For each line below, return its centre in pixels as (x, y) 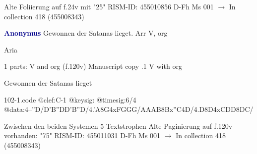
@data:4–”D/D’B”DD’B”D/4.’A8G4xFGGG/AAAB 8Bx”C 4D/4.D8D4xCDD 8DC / (129, 109)
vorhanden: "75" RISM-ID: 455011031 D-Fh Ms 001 (82, 135)
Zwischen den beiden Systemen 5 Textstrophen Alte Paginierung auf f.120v (118, 126)
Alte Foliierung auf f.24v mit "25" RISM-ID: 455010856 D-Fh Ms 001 (109, 6)
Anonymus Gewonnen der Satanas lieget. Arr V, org (86, 33)
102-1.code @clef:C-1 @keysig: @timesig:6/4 (70, 99)
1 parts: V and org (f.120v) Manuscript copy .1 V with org (93, 66)
